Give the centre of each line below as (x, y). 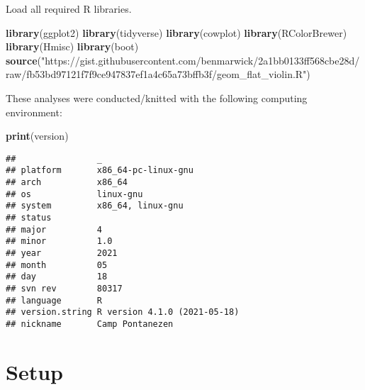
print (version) (37, 136)
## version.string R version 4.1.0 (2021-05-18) (123, 312)
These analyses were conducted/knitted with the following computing (157, 97)
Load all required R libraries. (69, 9)
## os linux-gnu (74, 194)
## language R (54, 300)
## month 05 (57, 265)
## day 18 (57, 277)
